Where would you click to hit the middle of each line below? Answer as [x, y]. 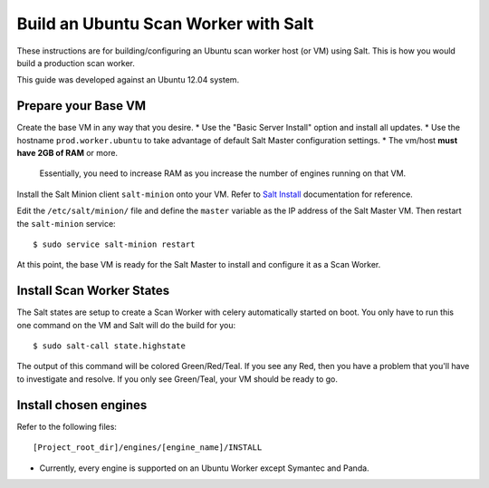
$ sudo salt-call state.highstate [109, 346]
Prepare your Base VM [81, 106]
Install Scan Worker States [93, 291]
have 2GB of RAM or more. [67, 153]
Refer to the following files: [67, 426]
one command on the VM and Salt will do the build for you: [126, 325]
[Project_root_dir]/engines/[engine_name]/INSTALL [148, 448]
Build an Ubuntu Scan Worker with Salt [165, 24]
